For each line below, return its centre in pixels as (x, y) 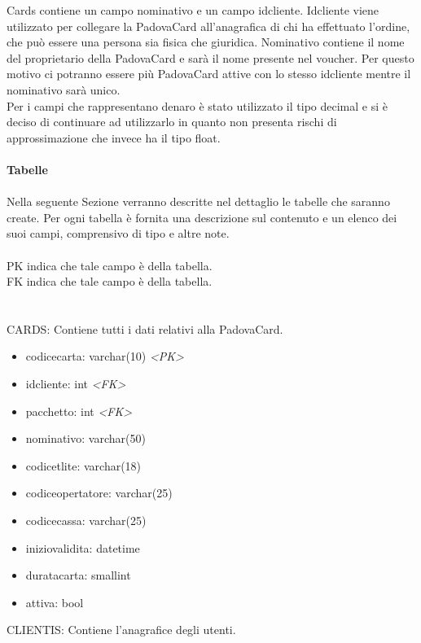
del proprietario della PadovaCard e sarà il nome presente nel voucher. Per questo (210, 57)
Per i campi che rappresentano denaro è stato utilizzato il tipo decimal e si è (197, 105)
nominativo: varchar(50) (86, 438)
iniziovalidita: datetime (83, 547)
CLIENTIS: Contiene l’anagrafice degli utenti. (121, 630)
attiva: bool (55, 602)
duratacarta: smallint (78, 575)
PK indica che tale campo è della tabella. (110, 265)
